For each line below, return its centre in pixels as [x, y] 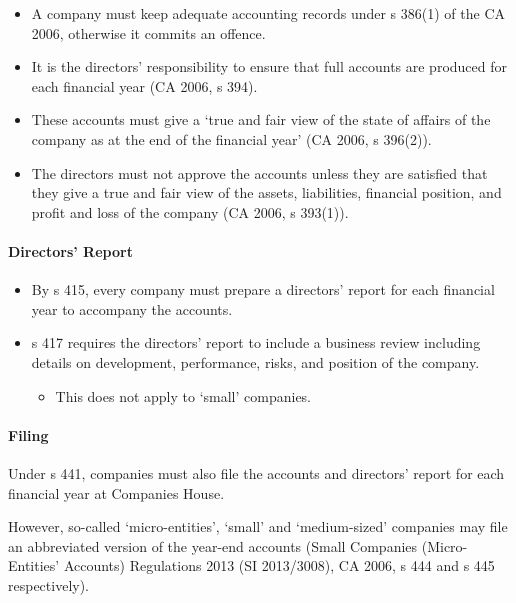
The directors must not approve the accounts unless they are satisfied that [259, 172]
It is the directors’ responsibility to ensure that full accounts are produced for [269, 66]
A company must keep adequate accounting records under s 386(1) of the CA [268, 13]
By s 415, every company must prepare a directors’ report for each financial [263, 289]
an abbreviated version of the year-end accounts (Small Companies [213, 545]
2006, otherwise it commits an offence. [148, 32]
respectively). [49, 584]
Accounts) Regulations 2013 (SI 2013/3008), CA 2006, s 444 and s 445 [279, 565]
